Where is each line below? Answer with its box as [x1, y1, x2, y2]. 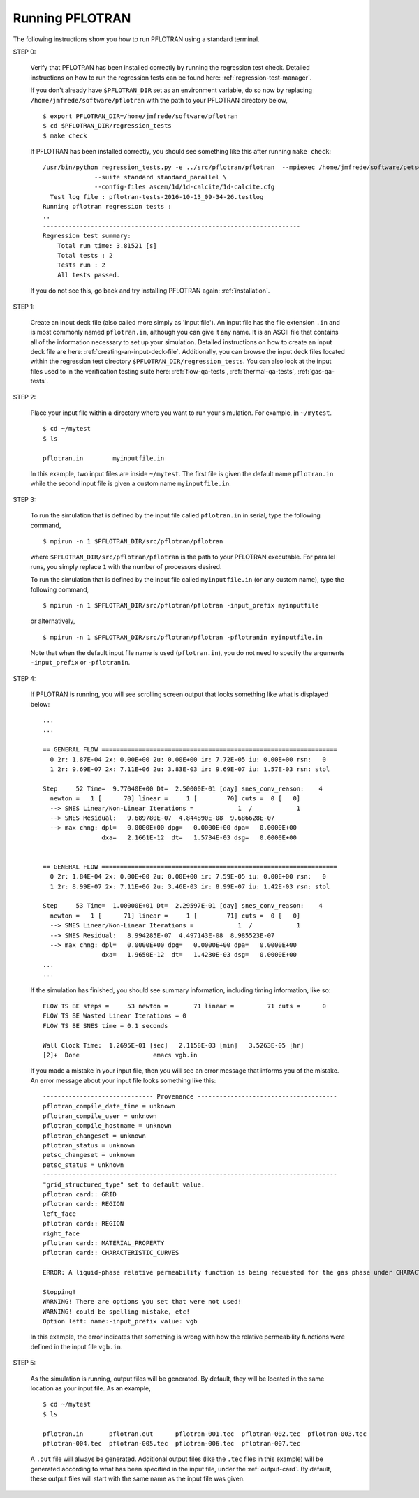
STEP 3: [13, 495, 36, 504]
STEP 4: [13, 674, 36, 682]
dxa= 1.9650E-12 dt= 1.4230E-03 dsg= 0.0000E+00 [101, 950, 297, 959]
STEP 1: [13, 302, 35, 311]
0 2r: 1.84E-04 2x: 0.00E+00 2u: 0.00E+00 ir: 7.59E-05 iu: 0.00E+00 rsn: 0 [50, 873, 327, 881]
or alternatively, [30, 617, 75, 625]
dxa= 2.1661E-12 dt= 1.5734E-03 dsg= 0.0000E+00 [101, 833, 297, 842]
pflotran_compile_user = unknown [43, 1112, 157, 1120]
